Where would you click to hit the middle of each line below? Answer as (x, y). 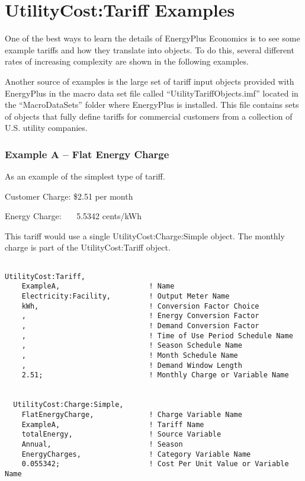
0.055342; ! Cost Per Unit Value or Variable (155, 464)
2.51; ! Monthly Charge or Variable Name (155, 375)
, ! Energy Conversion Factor (140, 316)
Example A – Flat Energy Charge (87, 154)
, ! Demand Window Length (132, 365)
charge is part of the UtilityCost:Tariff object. (88, 247)
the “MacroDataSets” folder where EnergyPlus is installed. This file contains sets (152, 105)
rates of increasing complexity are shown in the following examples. (127, 61)
